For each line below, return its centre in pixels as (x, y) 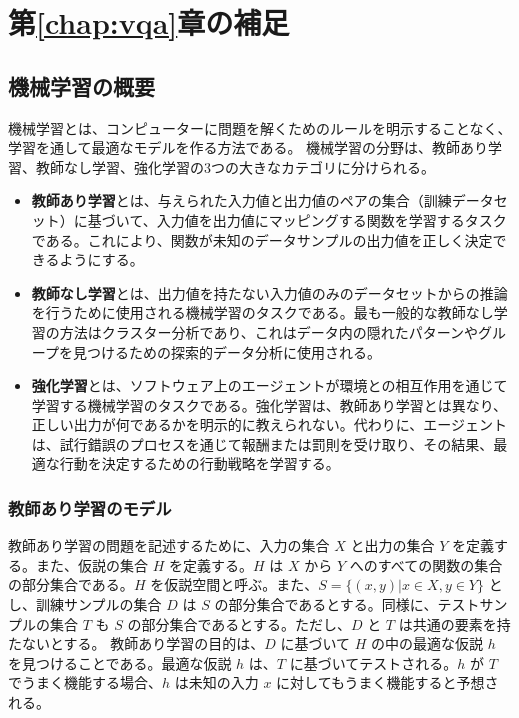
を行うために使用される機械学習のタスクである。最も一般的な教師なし (262, 312)
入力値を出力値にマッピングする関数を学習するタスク (331, 219)
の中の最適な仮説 (427, 643)
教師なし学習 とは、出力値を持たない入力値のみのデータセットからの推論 (269, 292)
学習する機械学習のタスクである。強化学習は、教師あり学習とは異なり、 (269, 404)
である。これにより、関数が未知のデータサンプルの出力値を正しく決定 (262, 239)
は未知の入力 (216, 682)
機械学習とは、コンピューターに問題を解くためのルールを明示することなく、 (260, 127)
